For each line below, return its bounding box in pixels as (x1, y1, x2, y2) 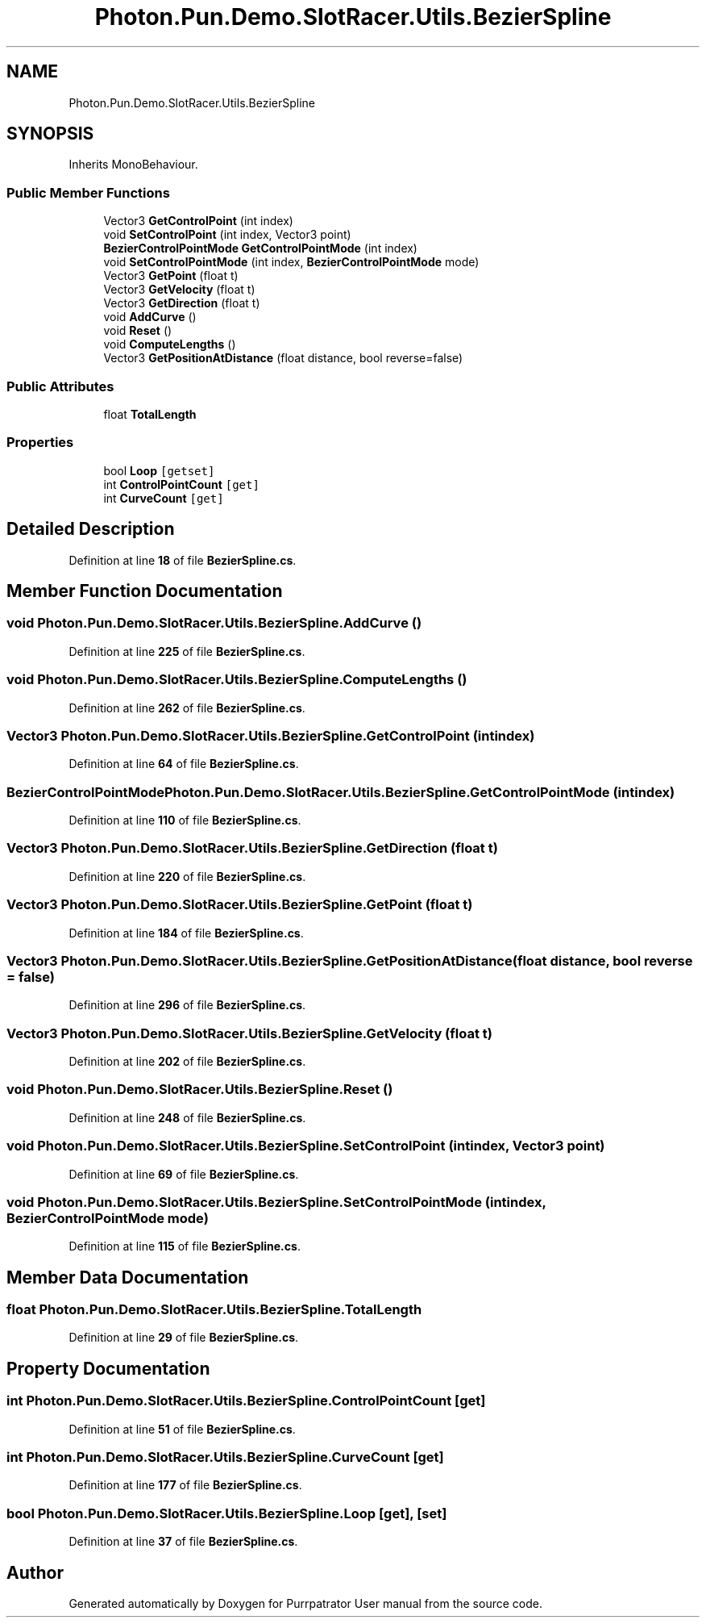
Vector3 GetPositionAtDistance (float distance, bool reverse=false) (103, 351, 463, 365)
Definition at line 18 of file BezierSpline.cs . (69, 553, 297, 567)
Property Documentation (6, 1358, 210, 1379)
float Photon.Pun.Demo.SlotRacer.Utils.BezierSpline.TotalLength (6, 1301, 422, 1318)
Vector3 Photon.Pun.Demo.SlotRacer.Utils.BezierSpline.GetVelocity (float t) (6, 1025, 492, 1042)
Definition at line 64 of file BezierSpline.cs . (69, 757, 299, 771)
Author (6, 1562, 64, 1583)
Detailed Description (6, 519, 175, 540)
